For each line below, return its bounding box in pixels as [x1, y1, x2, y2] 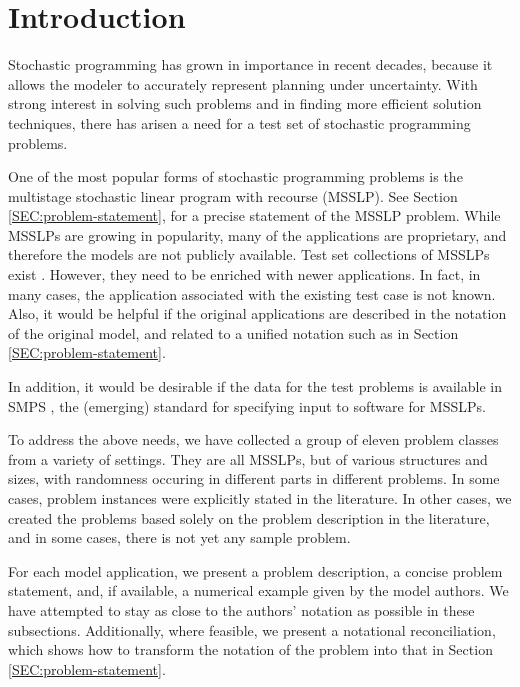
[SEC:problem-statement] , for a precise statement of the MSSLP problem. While [8, 205, 501, 226]
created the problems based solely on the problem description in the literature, [8, 507, 490, 528]
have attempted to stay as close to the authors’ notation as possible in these [8, 599, 475, 620]
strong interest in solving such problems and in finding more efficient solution [8, 93, 482, 114]
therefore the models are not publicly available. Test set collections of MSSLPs [8, 244, 490, 265]
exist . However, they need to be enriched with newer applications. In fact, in [8, 264, 481, 285]
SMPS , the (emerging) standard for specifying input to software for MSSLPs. [8, 395, 486, 416]
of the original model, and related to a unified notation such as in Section [8, 322, 459, 343]
